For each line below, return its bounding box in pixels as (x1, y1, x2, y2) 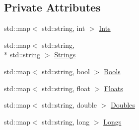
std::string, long (42, 116, 90, 127)
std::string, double (42, 100, 97, 110)
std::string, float (42, 83, 90, 93)
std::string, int (42, 23, 85, 33)
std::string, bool (42, 66, 90, 76)
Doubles (110, 100, 135, 110)
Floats (104, 83, 123, 93)
